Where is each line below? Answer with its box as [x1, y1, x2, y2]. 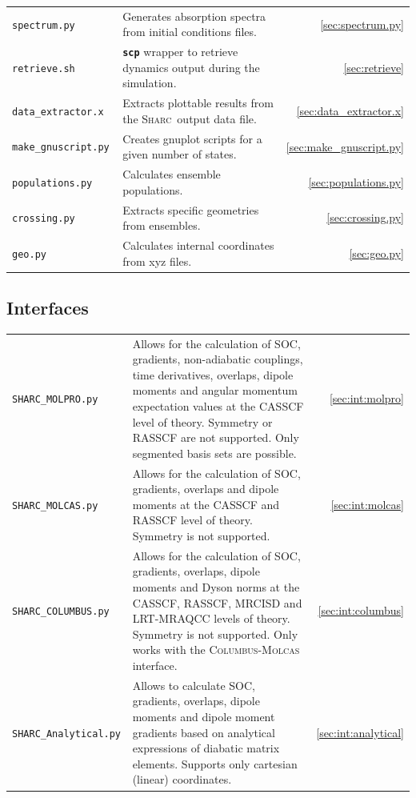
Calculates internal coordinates [122, 237, 274, 254]
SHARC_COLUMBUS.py [12, 606, 110, 618]
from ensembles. [122, 217, 201, 234]
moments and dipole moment [132, 708, 275, 725]
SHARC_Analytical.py [12, 728, 122, 740]
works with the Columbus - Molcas [132, 641, 300, 658]
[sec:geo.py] [349, 244, 404, 261]
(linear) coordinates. [132, 771, 232, 788]
